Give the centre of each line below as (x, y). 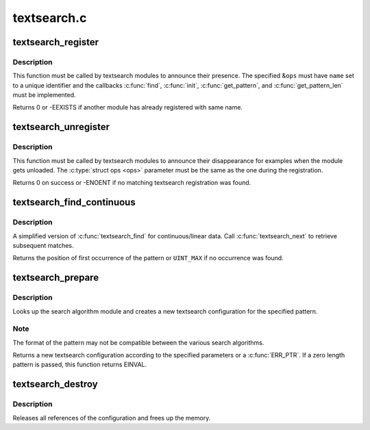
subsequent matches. (44, 245)
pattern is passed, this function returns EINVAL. (80, 365)
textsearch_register (56, 42)
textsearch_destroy (56, 384)
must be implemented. (44, 95)
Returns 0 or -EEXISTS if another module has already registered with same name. (128, 107)
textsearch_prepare (56, 278)
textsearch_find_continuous (74, 202)
